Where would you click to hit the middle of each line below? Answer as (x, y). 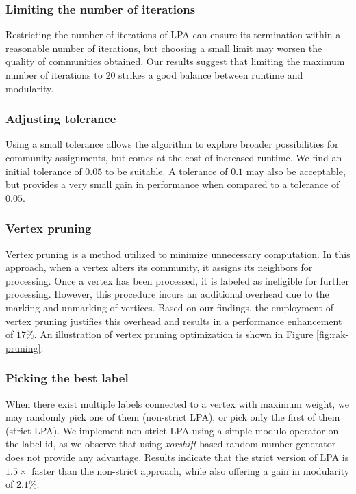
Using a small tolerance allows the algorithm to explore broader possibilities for (172, 144)
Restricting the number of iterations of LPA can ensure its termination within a (173, 35)
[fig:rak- (333, 334)
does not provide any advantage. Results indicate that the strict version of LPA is (177, 457)
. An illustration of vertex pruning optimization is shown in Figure (174, 334)
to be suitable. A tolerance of (166, 171)
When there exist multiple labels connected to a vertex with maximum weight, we (177, 403)
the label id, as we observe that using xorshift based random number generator (171, 444)
